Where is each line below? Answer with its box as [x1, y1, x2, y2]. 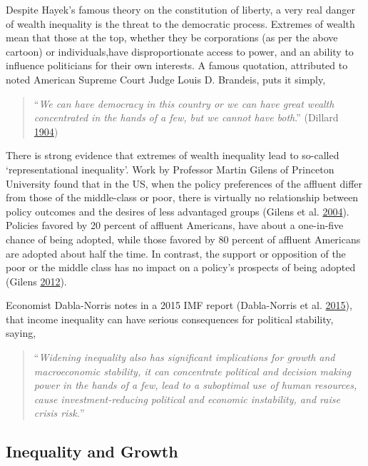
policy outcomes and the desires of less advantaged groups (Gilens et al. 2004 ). [6, 203, 349, 218]
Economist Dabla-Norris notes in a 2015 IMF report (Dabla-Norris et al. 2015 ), [6, 298, 352, 313]
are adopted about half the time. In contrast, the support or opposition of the [6, 245, 346, 260]
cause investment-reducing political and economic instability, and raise [34, 391, 340, 406]
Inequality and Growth [6, 440, 178, 462]
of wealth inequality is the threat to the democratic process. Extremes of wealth [6, 16, 355, 31]
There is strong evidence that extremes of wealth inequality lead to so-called [6, 148, 339, 163]
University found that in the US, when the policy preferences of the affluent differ [6, 176, 363, 191]
